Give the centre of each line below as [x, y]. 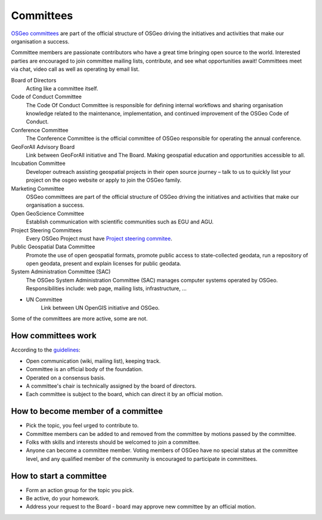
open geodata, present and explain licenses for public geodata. [103, 264]
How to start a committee [59, 476]
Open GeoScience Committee [48, 213]
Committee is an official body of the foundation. [84, 369]
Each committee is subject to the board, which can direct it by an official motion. [125, 394]
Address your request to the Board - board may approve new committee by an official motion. [141, 507]
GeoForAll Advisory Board [43, 147]
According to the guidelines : [46, 350]
